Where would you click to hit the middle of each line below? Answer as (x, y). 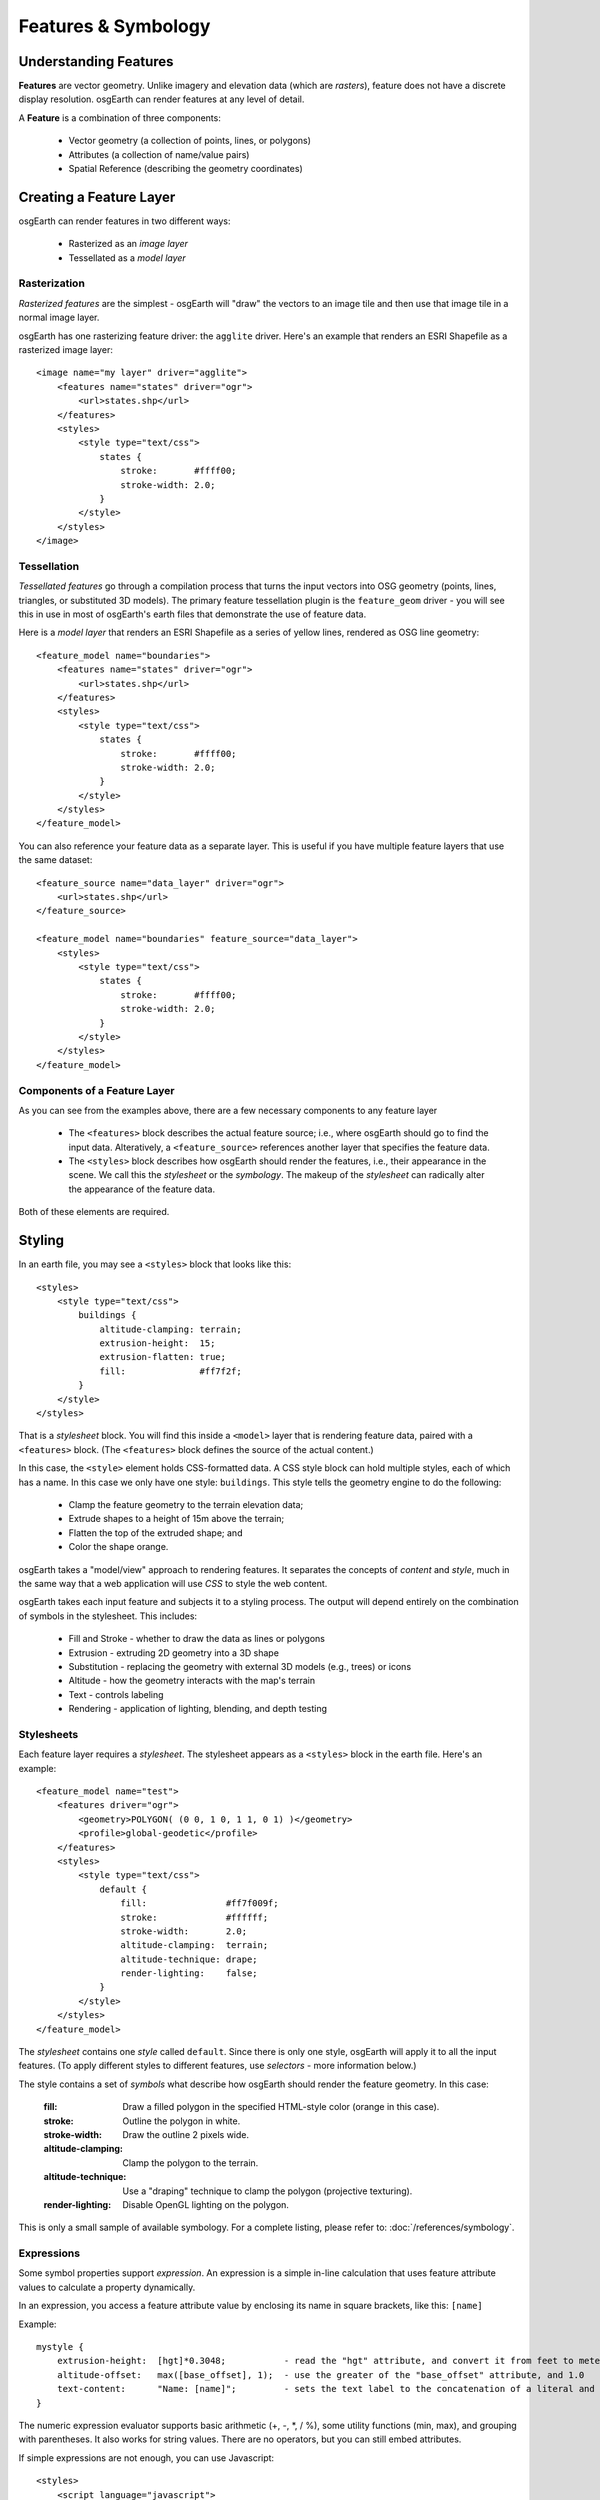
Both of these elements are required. (94, 1212)
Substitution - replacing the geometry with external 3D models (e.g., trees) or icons (240, 1666)
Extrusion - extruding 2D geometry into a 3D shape (174, 1652)
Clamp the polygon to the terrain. (190, 2162)
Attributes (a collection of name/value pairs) (159, 154)
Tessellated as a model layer (127, 257)
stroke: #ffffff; (194, 1917)
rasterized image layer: (66, 350)
